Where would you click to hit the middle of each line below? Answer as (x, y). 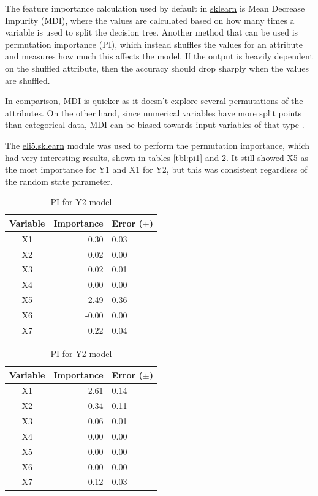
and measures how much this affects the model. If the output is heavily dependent (159, 56)
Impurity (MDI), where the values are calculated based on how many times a (150, 20)
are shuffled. (28, 80)
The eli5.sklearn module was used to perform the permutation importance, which (157, 145)
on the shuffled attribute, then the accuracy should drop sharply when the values (157, 68)
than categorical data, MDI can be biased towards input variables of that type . (155, 125)
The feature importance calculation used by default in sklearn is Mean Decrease (155, 8)
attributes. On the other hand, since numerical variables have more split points (153, 112)
